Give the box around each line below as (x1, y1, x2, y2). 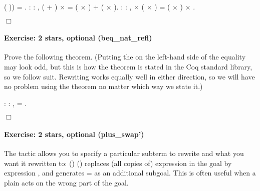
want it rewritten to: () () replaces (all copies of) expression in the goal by (4, 157, 232, 168)
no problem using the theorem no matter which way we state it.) (4, 81, 203, 91)
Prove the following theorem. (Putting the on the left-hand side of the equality (4, 51, 246, 62)
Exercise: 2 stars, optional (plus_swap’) (4, 128, 144, 139)
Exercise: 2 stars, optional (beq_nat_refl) (4, 32, 152, 43)
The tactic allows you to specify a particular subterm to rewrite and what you (4, 148, 244, 158)
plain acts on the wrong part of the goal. (4, 177, 129, 187)
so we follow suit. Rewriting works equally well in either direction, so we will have (4, 71, 255, 81)
